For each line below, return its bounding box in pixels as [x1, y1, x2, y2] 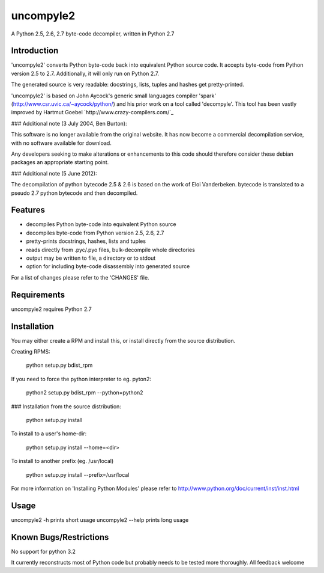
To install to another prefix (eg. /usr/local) [11, 458, 114, 465]
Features [11, 205, 45, 215]
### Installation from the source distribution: [11, 403, 121, 410]
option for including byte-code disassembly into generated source [26, 263, 190, 270]
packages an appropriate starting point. [11, 159, 109, 166]
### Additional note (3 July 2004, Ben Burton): [11, 120, 127, 127]
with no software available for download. [11, 139, 112, 147]
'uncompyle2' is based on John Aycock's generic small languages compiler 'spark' [11, 92, 216, 99]
